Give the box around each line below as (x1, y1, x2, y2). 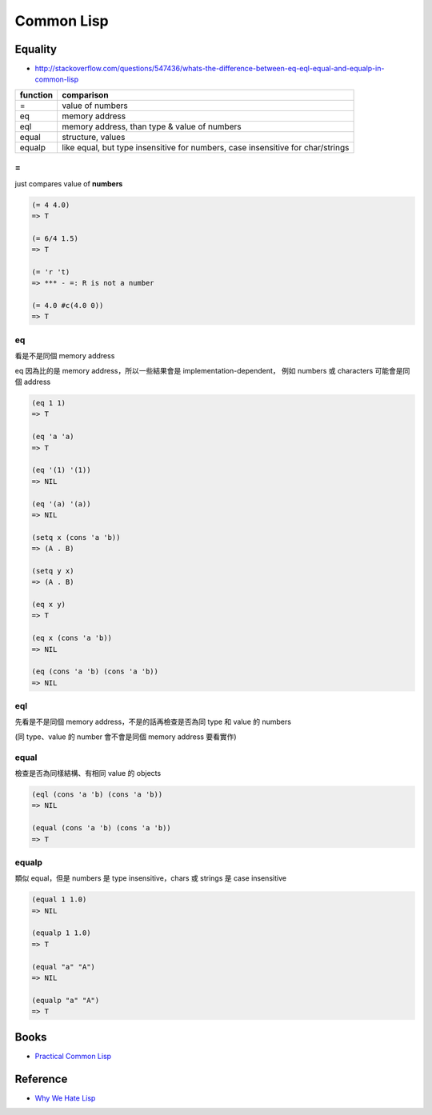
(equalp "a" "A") (31, 996, 100, 1005)
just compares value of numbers (14, 178, 123, 188)
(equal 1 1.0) (31, 895, 87, 904)
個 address (14, 377, 51, 386)
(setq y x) (31, 566, 74, 575)
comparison (61, 89, 109, 100)
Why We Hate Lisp (34, 1093, 96, 1103)
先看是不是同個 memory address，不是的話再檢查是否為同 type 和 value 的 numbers (14, 717, 292, 727)
